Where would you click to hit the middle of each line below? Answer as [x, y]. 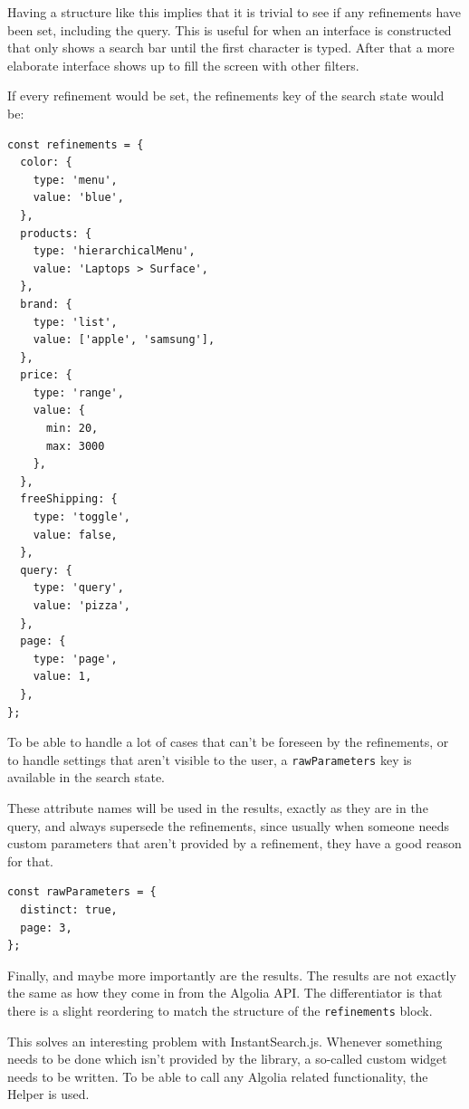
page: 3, [46, 927]
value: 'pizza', [82, 606]
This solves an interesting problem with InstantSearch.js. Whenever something [225, 1041]
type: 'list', [75, 322]
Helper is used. [48, 1094]
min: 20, [72, 429]
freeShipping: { [69, 499]
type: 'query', [78, 588]
